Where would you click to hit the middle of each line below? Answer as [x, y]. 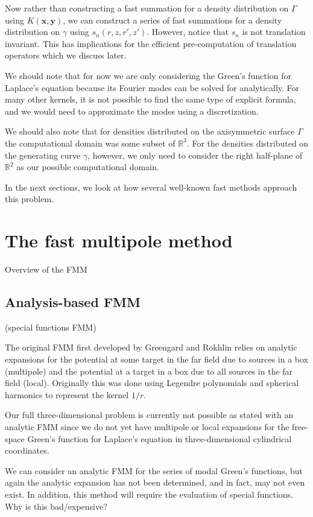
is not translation [274, 32]
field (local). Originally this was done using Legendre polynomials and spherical [152, 383]
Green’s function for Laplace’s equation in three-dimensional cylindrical [160, 438]
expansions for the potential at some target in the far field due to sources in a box [156, 359]
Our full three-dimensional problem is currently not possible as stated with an [149, 415]
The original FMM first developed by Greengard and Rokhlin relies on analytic [151, 347]
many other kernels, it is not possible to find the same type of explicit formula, [150, 99]
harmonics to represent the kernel [67, 394]
